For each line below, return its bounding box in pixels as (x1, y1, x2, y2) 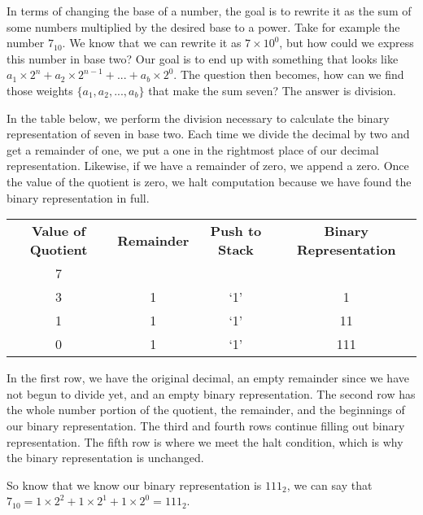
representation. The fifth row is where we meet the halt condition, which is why (7, 433, 403, 450)
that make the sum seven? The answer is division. (148, 81, 397, 98)
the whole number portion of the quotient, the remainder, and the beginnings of (7, 401, 405, 418)
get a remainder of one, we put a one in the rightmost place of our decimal (7, 141, 379, 158)
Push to (210, 221, 262, 241)
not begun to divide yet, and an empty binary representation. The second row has (7, 385, 416, 402)
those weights (7, 81, 73, 98)
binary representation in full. (7, 189, 150, 206)
